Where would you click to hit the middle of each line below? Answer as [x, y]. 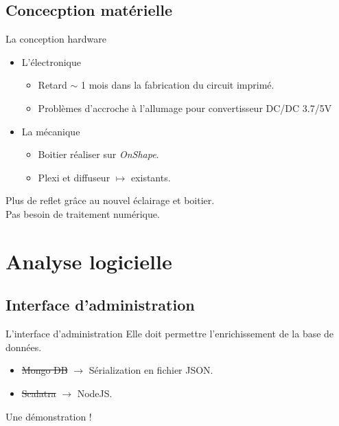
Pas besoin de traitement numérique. [83, 213]
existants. [151, 177]
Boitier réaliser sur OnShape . [98, 154]
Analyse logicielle [89, 261]
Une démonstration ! [49, 416]
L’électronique [51, 61]
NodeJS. [95, 393]
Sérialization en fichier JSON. [151, 370]
